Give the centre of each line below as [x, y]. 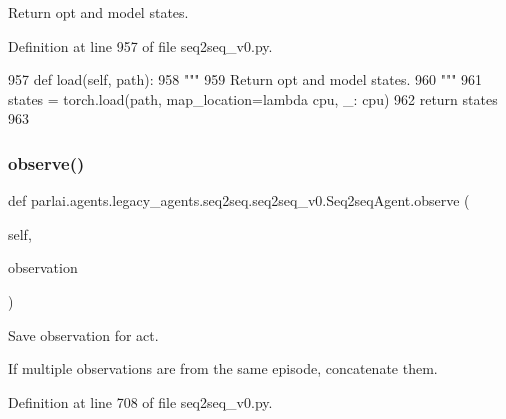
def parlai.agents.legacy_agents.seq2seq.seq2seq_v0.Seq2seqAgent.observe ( [239, 200]
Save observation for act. [83, 334]
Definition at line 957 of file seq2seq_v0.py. [140, 45]
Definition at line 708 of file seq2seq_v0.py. [140, 401]
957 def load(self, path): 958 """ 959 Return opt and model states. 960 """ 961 [245, 79]
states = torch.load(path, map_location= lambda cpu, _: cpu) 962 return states [253, 98]
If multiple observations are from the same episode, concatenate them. [223, 368]
